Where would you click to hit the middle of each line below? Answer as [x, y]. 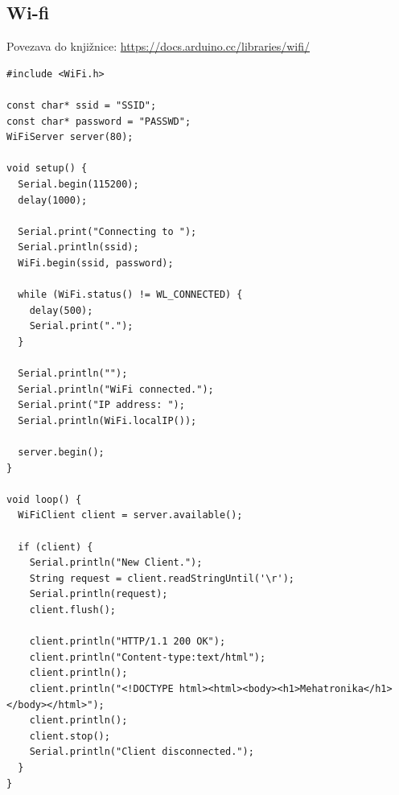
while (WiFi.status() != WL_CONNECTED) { [130, 295]
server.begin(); [61, 453]
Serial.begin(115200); [78, 184]
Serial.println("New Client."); [116, 563]
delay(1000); [53, 200]
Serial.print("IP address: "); [101, 405]
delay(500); [61, 310]
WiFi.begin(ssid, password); [96, 263]
